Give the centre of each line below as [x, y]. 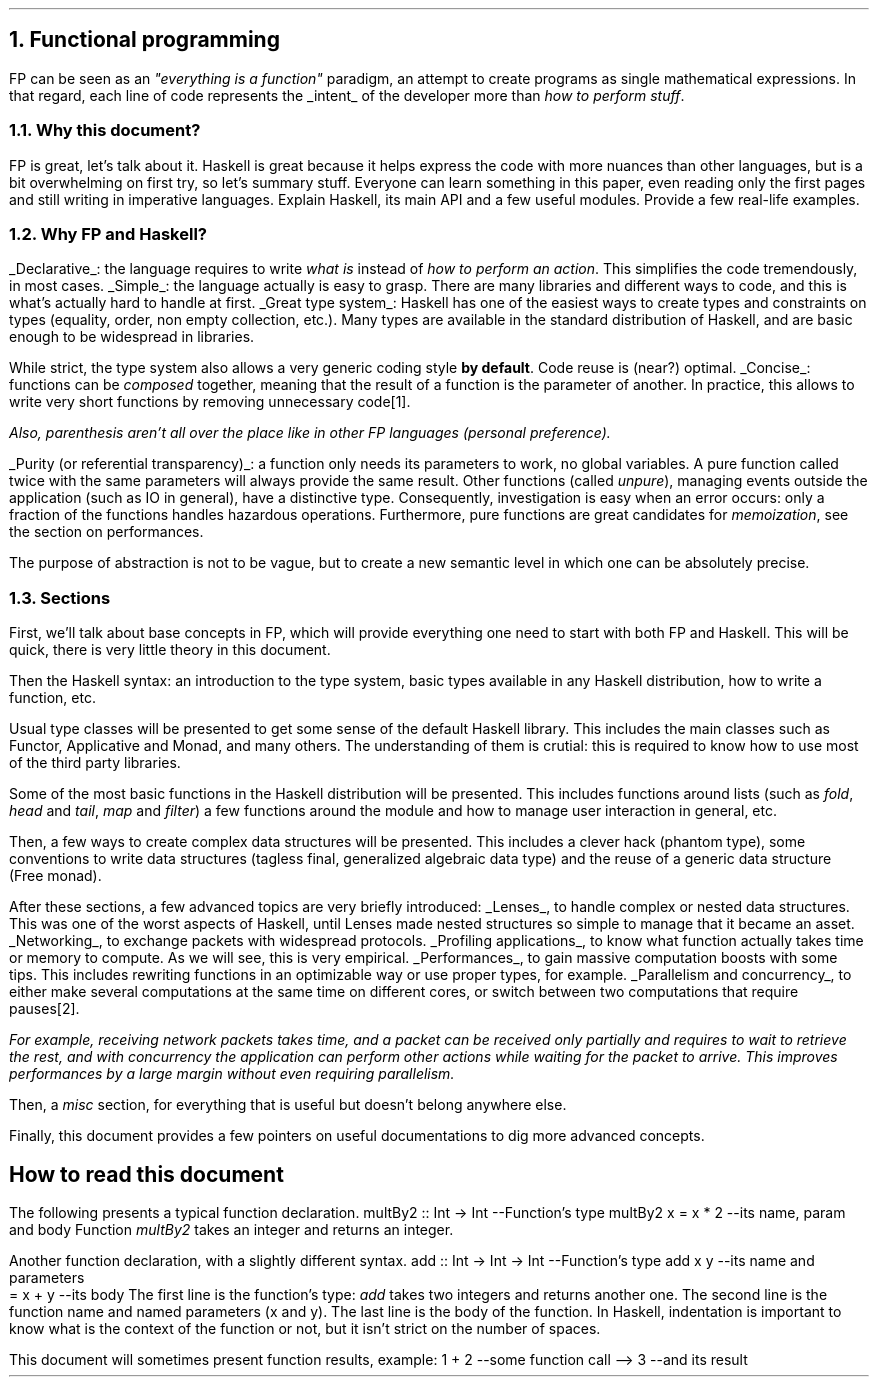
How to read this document [146, 1174]
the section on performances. [106, 532]
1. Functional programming [144, 40]
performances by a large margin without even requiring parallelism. [232, 1074]
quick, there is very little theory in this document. [170, 650]
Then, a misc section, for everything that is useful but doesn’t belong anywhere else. [288, 1105]
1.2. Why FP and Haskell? [108, 233]
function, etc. [52, 698]
